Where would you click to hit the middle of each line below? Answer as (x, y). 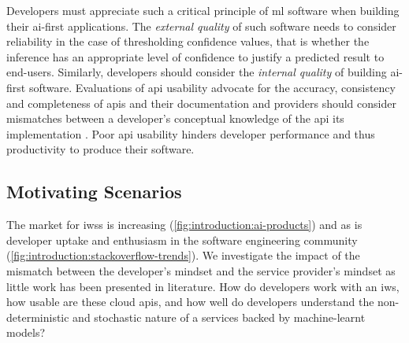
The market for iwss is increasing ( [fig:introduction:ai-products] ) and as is (184, 225)
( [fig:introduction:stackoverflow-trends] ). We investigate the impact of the (183, 255)
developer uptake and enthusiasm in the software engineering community (182, 240)
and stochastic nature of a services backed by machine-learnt (219, 317)
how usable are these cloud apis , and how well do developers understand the (190, 302)
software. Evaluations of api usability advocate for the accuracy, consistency (212, 87)
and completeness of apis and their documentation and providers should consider (201, 103)
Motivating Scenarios (94, 192)
